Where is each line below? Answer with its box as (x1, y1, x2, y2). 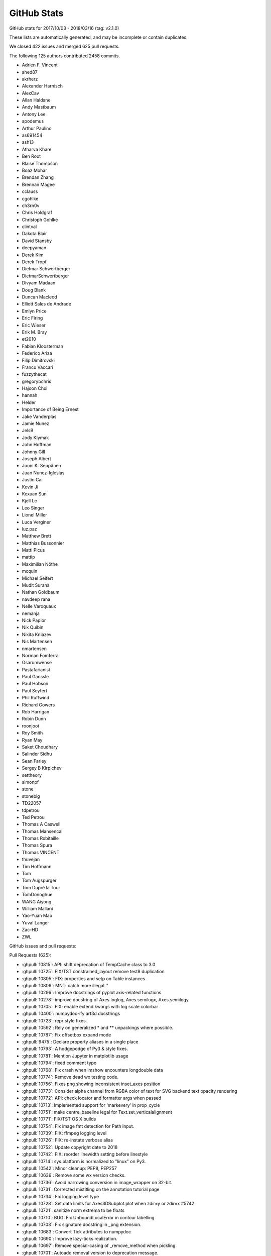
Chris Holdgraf (22, 210, 53, 216)
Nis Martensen (22, 639, 52, 645)
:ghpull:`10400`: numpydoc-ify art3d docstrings (22, 1010, 120, 1017)
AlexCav (22, 90, 40, 96)
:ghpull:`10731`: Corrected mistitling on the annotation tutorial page (22, 1186, 160, 1193)
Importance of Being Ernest (22, 406, 79, 412)
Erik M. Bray (22, 329, 47, 335)
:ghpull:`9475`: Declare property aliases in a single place (22, 1039, 139, 1045)
